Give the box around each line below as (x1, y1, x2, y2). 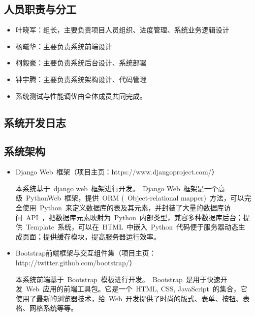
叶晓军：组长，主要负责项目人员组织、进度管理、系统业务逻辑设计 (15, 25, 229, 35)
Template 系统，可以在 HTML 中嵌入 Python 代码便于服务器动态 (26, 222, 239, 232)
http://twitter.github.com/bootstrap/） (15, 257, 136, 267)
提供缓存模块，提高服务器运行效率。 (43, 231, 160, 241)
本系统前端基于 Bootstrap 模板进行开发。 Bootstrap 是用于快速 (15, 274, 221, 284)
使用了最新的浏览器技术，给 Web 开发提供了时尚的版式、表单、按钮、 (15, 293, 243, 303)
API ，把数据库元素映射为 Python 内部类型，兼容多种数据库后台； (26, 212, 243, 222)
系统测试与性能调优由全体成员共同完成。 (15, 90, 147, 101)
